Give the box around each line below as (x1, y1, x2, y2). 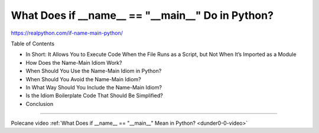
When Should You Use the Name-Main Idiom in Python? (25, 68, 162, 75)
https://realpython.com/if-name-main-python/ (11, 29, 123, 36)
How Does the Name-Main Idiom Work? (25, 59, 122, 66)
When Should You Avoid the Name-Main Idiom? (25, 75, 141, 82)
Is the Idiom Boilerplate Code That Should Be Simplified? (25, 92, 164, 99)
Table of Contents (11, 40, 55, 47)
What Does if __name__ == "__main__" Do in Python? (11, 9, 274, 22)
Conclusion (25, 100, 54, 107)
